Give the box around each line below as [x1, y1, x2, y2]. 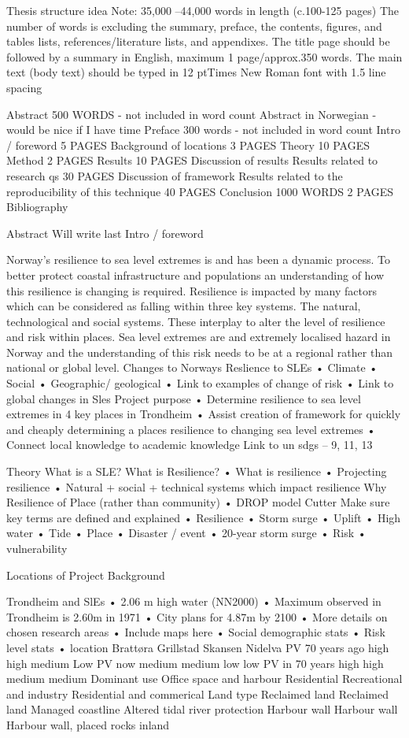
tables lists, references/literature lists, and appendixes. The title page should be [6, 33, 390, 50]
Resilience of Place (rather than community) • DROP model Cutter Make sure [6, 494, 390, 510]
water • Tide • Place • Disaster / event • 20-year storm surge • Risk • [6, 525, 367, 541]
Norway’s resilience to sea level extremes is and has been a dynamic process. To [6, 251, 390, 268]
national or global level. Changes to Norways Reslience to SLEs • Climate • [6, 359, 378, 376]
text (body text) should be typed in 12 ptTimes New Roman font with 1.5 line [6, 64, 386, 80]
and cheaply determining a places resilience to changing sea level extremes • [6, 421, 376, 437]
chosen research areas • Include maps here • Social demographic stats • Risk [6, 624, 385, 640]
